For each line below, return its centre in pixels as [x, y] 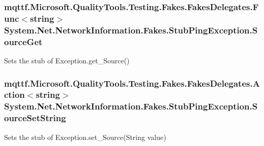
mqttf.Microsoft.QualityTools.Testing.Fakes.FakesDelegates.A [132, 83]
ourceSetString [35, 118]
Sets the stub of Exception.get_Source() [67, 60]
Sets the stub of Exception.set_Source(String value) [85, 137]
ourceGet [23, 41]
